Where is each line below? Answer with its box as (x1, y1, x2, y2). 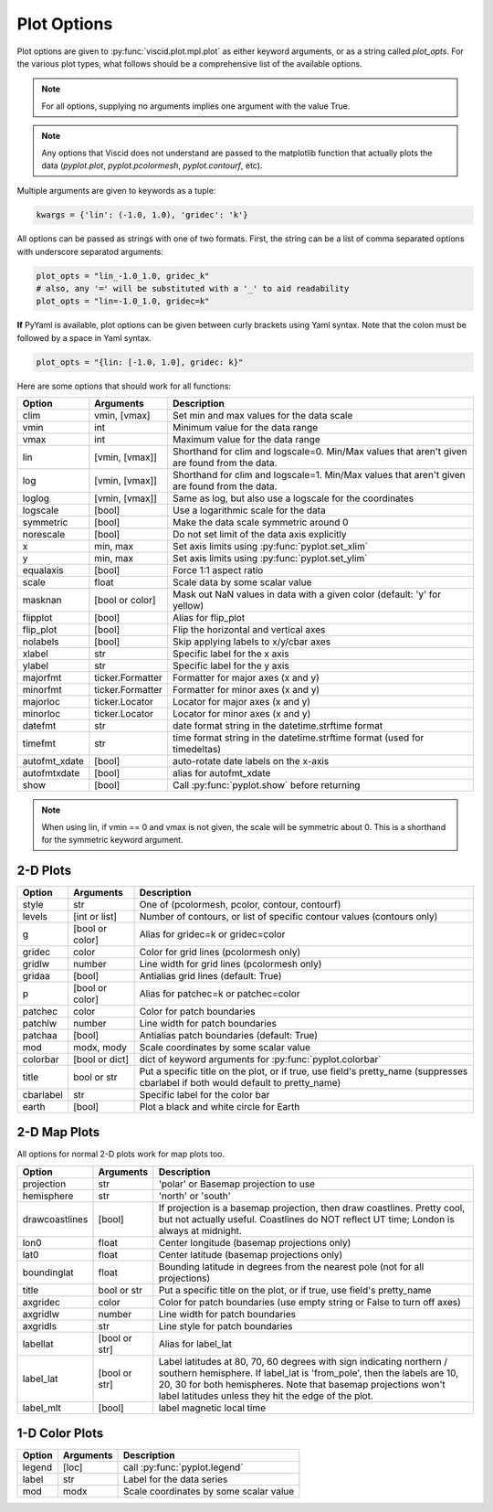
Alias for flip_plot (172, 612, 246, 624)
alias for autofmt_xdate (172, 767, 271, 780)
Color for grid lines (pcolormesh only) (139, 945, 301, 958)
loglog (22, 492, 50, 505)
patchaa (22, 1028, 58, 1041)
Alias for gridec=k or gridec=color (139, 928, 286, 941)
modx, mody (73, 1040, 128, 1053)
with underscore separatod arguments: (16, 246, 164, 257)
